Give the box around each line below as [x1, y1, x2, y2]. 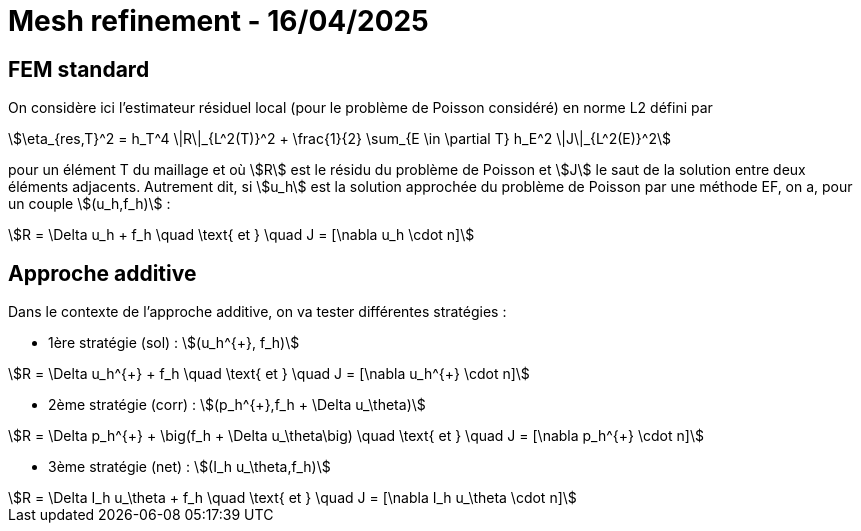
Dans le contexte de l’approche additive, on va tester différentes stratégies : [8, 303, 507, 321]
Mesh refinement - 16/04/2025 [8, 4, 429, 38]
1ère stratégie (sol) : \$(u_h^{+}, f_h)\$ [48, 334, 300, 352]
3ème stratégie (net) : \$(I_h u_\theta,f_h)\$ [48, 458, 331, 476]
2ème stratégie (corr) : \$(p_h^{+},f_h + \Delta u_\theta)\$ [48, 396, 426, 414]
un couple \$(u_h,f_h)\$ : [8, 195, 171, 213]
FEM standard [8, 56, 150, 82]
